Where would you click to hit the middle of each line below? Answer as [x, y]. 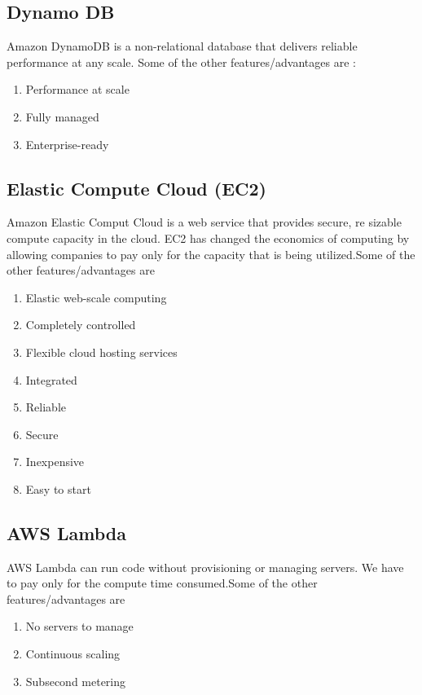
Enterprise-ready [67, 144]
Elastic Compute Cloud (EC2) [136, 188]
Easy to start [58, 488]
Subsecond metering [76, 681]
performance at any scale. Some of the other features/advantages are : [181, 62]
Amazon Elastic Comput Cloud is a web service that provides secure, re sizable [204, 222]
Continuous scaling [73, 654]
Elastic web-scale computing [96, 297]
